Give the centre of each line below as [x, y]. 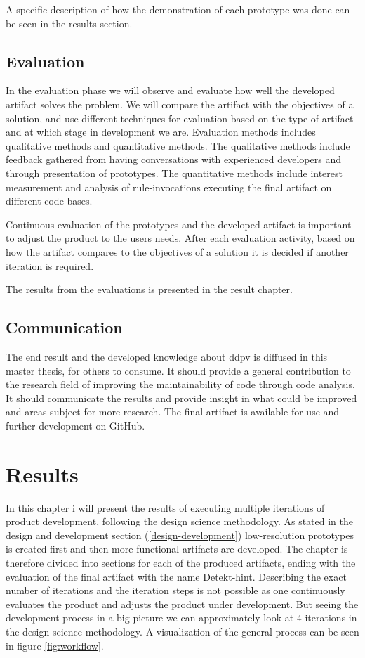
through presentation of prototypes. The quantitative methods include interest [174, 173]
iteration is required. [50, 265]
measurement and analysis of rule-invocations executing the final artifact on [169, 187]
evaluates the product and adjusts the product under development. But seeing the [182, 604]
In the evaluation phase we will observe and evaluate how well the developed [170, 90]
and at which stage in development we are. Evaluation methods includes [161, 132]
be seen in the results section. [69, 23]
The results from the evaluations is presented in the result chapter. [149, 289]
